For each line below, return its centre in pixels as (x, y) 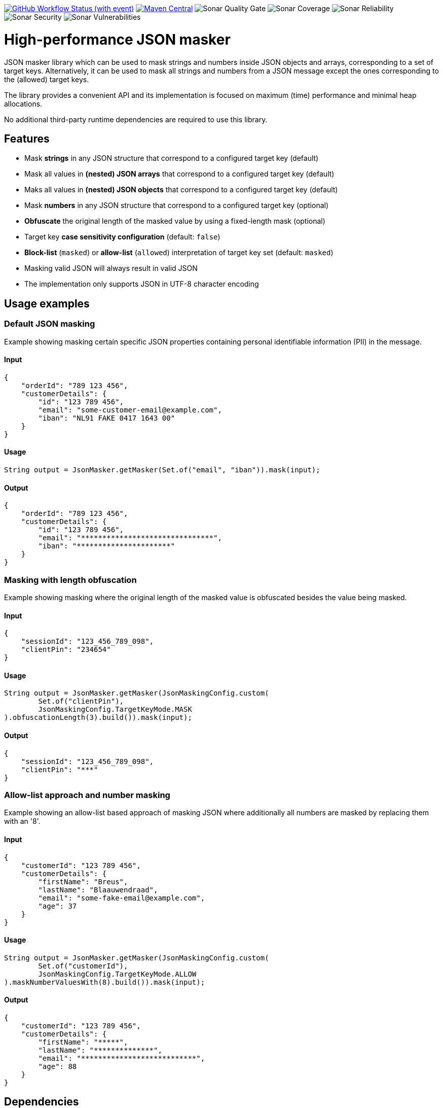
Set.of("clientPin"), (81, 701)
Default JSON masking (50, 324)
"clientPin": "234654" (66, 650)
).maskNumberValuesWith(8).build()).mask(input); (105, 982)
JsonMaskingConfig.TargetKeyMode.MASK (115, 709)
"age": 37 (58, 906)
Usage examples (47, 303)
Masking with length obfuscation (70, 580)
